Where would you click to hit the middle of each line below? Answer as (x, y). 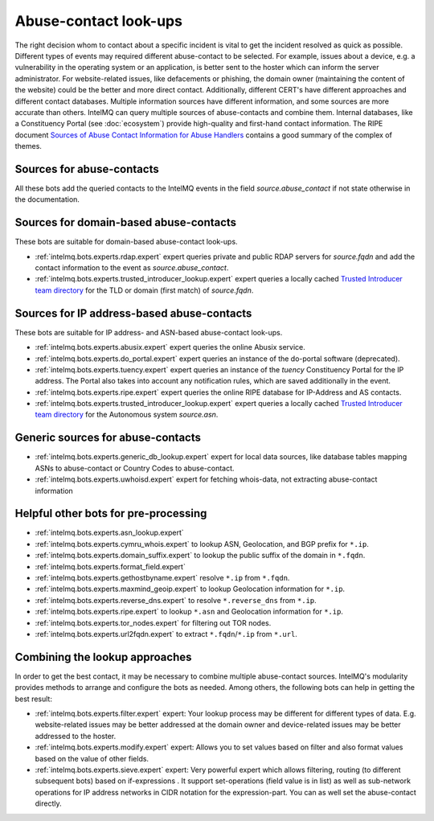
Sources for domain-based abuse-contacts (126, 222)
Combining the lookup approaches (103, 657)
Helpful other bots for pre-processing (111, 513)
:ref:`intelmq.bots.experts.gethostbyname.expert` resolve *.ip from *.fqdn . (162, 578)
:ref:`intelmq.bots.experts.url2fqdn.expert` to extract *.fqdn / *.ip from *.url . (166, 634)
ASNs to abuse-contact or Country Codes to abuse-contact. (135, 468)
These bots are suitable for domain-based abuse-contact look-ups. (126, 242)
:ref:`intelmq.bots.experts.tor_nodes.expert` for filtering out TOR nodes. (153, 622)
